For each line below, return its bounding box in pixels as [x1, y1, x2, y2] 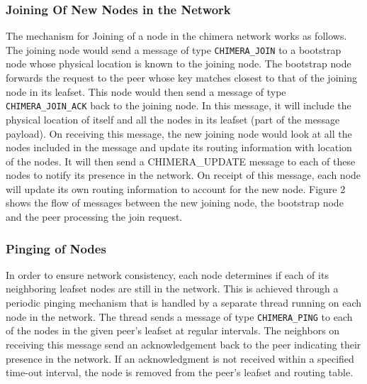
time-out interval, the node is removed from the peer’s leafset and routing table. [6, 365, 354, 380]
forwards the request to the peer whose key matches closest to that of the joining [6, 70, 358, 85]
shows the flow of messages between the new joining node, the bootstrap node [6, 195, 344, 210]
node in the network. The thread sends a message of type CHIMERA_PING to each [6, 309, 353, 324]
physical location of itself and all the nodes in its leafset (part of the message [6, 111, 340, 126]
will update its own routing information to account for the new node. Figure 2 [6, 181, 346, 196]
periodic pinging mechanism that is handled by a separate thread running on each [6, 295, 362, 310]
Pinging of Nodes [6, 239, 106, 257]
